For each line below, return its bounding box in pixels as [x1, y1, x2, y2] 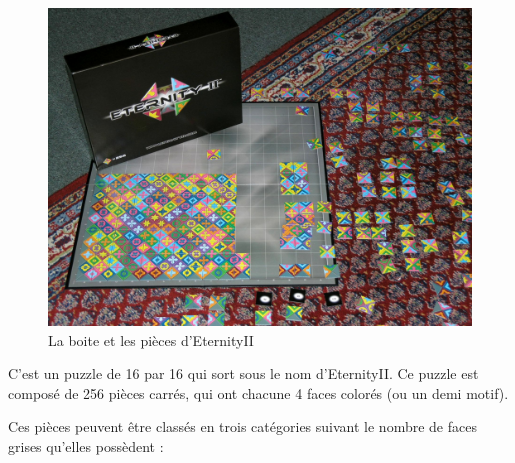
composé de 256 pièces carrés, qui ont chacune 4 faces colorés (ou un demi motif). [8, 382, 509, 403]
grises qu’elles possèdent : [8, 435, 164, 456]
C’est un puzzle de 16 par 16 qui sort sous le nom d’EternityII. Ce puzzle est [8, 363, 479, 384]
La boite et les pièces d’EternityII [48, 329, 254, 350]
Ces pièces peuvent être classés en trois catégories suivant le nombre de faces [8, 416, 477, 437]
